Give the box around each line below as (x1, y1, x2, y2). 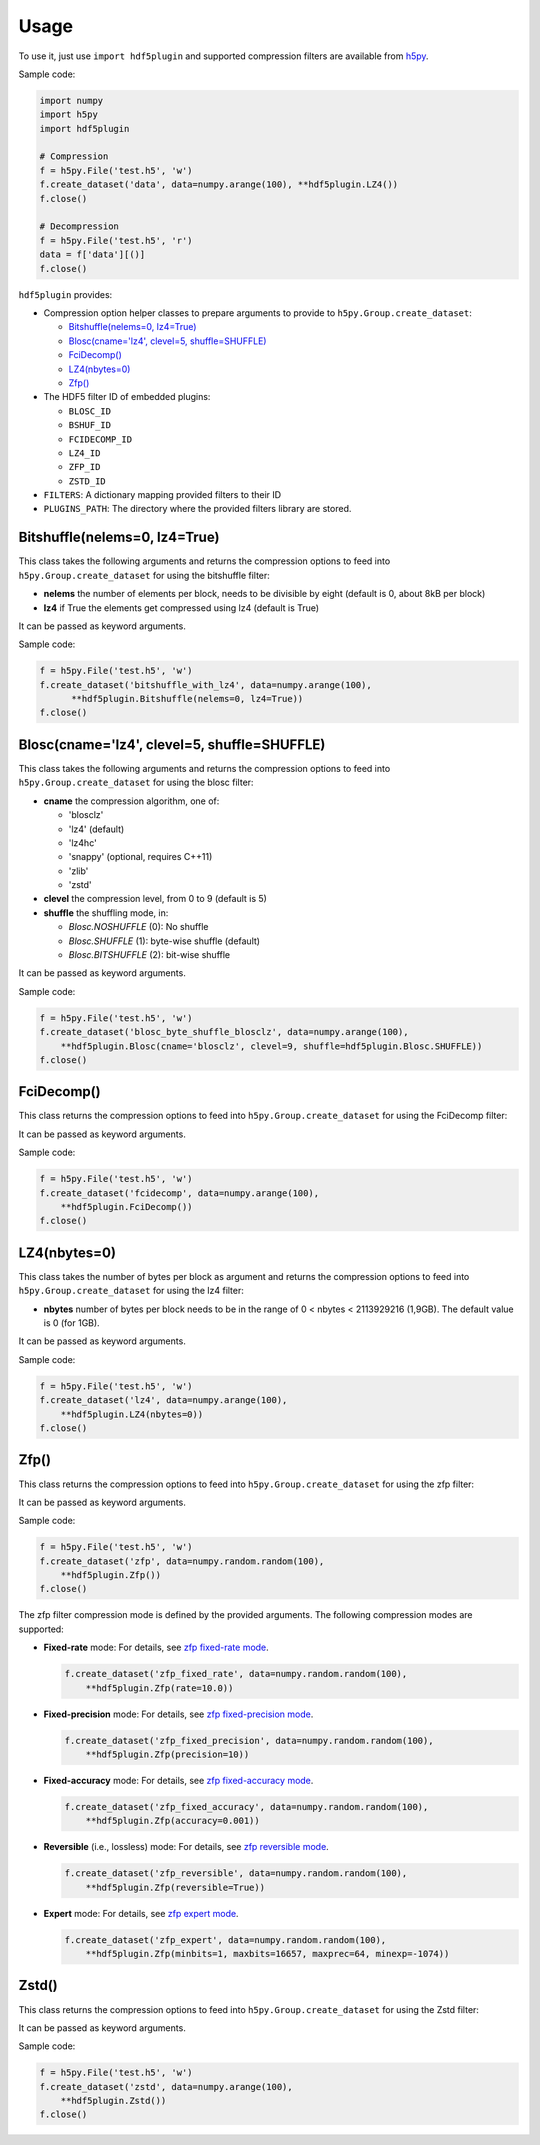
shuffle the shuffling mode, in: (43, 906, 169, 919)
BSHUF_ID (68, 420, 112, 431)
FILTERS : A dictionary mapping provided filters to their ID (43, 489, 282, 501)
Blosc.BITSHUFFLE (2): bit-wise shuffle (68, 949, 231, 961)
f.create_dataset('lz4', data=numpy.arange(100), (39, 1395, 288, 1406)
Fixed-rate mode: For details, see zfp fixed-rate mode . (43, 1641, 269, 1654)
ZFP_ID (68, 461, 101, 473)
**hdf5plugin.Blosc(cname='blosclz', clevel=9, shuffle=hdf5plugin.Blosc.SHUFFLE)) (60, 1040, 483, 1052)
